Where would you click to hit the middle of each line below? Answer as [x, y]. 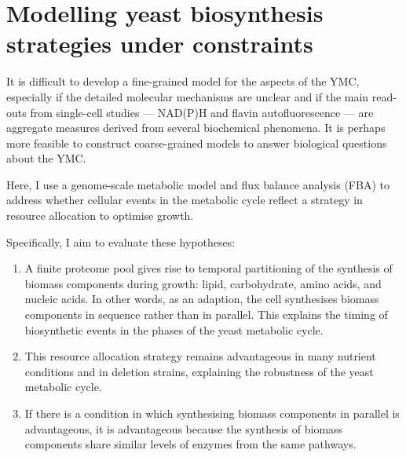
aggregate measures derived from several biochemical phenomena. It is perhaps [196, 128]
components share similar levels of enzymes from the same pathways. [190, 444]
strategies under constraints [160, 44]
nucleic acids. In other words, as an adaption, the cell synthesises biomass [202, 299]
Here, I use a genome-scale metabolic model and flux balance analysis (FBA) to [198, 184]
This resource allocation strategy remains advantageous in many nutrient [200, 356]
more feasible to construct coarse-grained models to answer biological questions [197, 143]
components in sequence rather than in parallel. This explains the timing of [206, 314]
